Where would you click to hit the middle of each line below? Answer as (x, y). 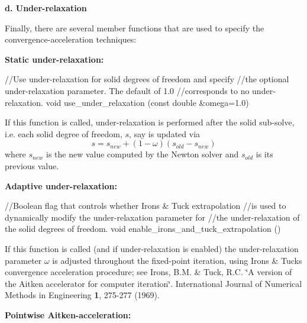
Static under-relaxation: (54, 59)
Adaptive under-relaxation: (61, 185)
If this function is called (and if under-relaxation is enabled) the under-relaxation (152, 248)
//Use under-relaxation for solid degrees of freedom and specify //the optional (147, 79)
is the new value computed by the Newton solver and (142, 154)
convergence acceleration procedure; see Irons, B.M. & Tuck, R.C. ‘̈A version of (148, 272)
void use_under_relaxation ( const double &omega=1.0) (147, 102)
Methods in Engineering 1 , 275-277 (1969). (82, 295)
